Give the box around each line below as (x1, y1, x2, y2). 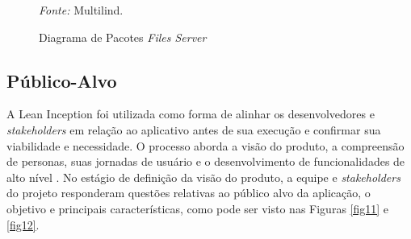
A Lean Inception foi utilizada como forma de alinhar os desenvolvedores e (6, 105, 375, 122)
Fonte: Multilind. (39, 2, 124, 18)
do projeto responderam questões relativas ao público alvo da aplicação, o (6, 184, 371, 201)
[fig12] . (6, 216, 40, 233)
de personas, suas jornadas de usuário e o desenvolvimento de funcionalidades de (6, 153, 405, 170)
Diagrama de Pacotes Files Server (39, 28, 207, 45)
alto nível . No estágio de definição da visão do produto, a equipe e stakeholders (6, 168, 401, 185)
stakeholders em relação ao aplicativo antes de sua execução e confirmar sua (6, 121, 381, 138)
